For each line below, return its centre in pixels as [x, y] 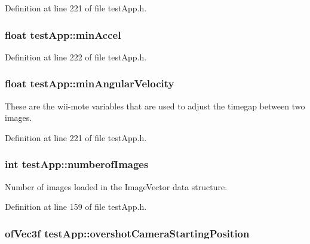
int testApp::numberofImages [77, 164]
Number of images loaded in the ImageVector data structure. [116, 186]
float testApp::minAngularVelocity [90, 83]
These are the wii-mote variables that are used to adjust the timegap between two [155, 106]
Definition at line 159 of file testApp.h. [76, 207]
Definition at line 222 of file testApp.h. [76, 57]
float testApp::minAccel [63, 34]
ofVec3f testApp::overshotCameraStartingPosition [127, 233]
